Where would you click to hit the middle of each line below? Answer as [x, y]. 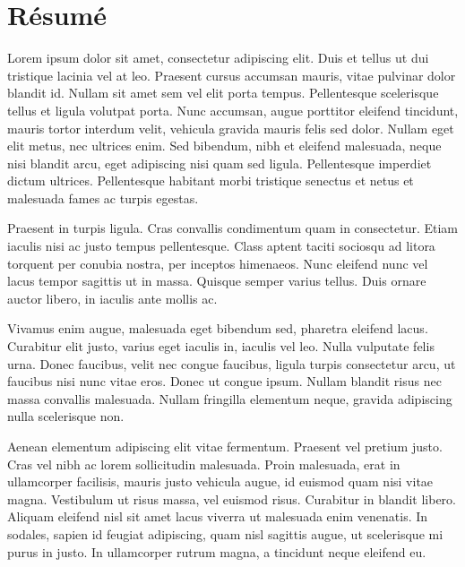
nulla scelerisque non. [66, 416]
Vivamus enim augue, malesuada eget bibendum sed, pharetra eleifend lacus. [218, 328]
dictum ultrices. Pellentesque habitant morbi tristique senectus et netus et [211, 180]
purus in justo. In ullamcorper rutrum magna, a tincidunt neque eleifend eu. [217, 551]
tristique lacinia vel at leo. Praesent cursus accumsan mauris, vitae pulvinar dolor [232, 75]
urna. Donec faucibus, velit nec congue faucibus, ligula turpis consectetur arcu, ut [232, 363]
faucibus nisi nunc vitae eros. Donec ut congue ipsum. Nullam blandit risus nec [224, 381]
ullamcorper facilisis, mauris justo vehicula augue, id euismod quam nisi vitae [220, 481]
